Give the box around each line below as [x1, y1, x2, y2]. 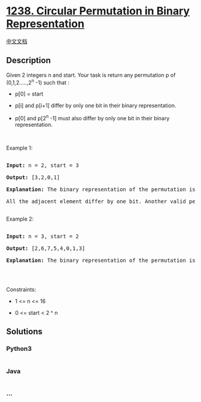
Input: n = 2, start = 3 [6, 162, 79, 169]
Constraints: [6, 286, 36, 293]
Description [6, 55, 51, 65]
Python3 [6, 344, 32, 353]
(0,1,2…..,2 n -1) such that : [6, 78, 70, 86]
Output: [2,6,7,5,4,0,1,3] [6, 245, 86, 252]
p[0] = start [14, 90, 44, 97]
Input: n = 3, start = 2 [6, 233, 79, 240]
